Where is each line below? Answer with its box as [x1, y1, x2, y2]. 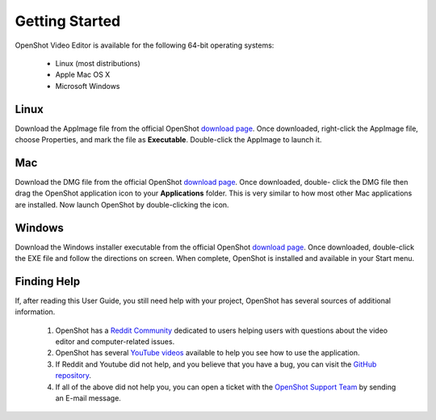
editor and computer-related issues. [55, 337, 175, 346]
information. [15, 307, 56, 317]
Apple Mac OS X [55, 69, 111, 80]
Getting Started [15, 12, 121, 30]
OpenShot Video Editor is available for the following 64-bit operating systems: [15, 40, 275, 50]
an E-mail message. [55, 393, 121, 403]
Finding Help [15, 275, 81, 288]
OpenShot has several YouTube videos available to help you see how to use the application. [55, 348, 360, 358]
